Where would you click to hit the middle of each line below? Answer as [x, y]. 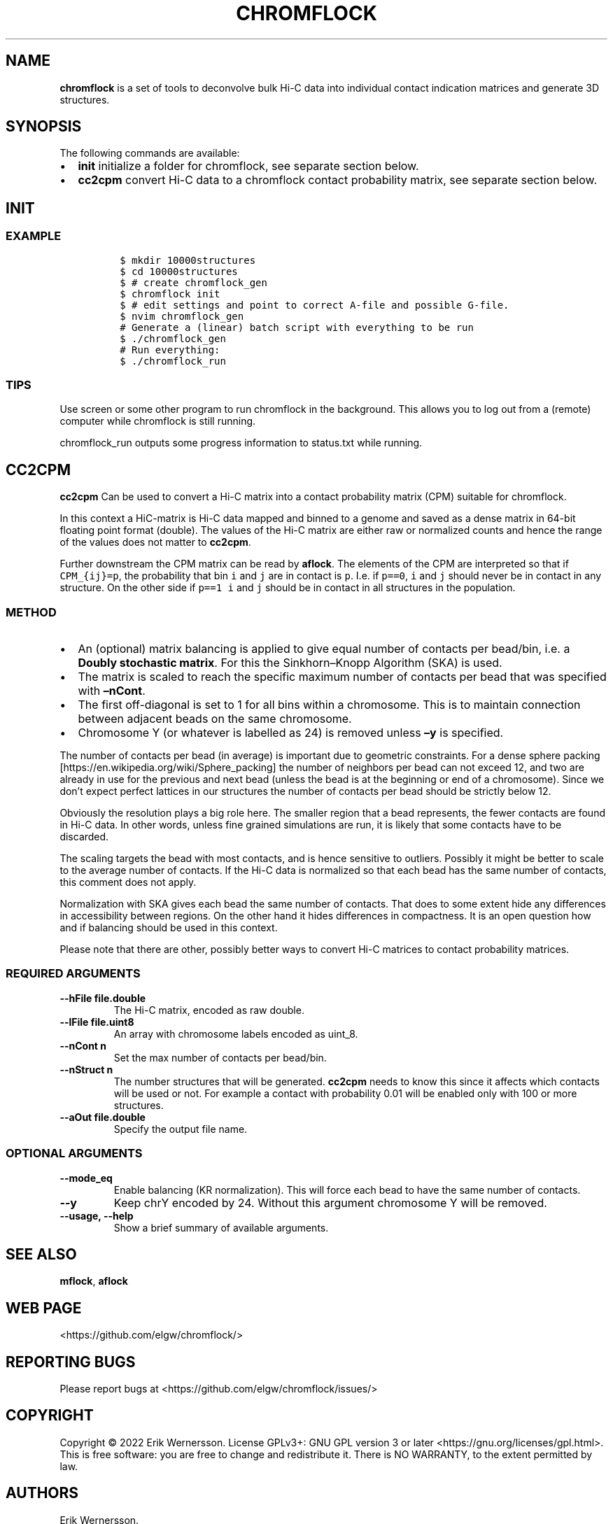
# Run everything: [170, 350]
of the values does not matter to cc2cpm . [155, 542]
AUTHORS [42, 1493]
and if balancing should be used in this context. [169, 927]
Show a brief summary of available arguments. [221, 1227]
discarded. [84, 837]
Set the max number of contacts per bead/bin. [220, 1057]
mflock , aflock [94, 1281]
